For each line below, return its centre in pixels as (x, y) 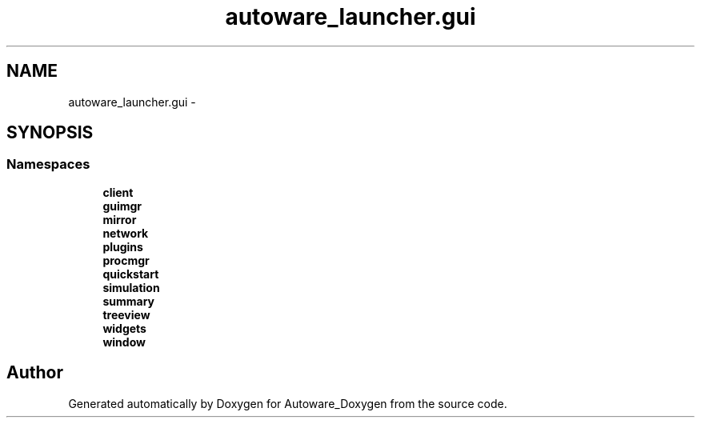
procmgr (126, 260)
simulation (131, 287)
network (126, 233)
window (124, 342)
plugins (123, 246)
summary (128, 301)
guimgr (122, 206)
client (118, 192)
